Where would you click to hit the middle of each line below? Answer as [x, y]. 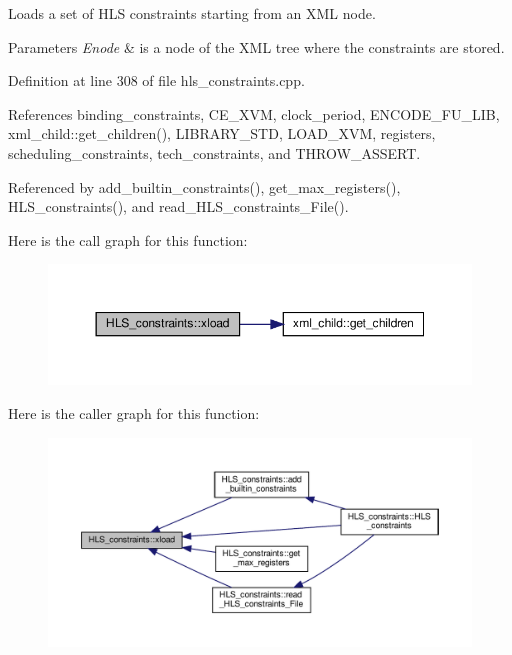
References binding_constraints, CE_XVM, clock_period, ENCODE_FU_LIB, [254, 113]
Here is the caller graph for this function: [134, 412]
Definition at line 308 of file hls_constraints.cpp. [156, 80]
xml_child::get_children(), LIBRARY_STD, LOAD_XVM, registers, [222, 133]
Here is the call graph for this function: [128, 239]
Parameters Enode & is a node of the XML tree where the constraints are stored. [256, 46]
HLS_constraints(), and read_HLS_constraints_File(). [178, 206]
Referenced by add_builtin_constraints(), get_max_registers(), [204, 186]
